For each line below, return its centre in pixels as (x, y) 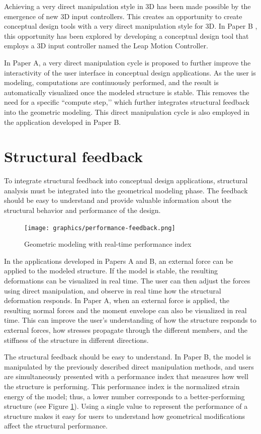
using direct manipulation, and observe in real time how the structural (113, 290)
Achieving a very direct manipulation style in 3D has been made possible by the (127, 6)
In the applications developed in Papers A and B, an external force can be (119, 261)
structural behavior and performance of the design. (82, 210)
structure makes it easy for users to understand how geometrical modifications (125, 416)
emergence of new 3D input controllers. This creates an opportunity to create (123, 16)
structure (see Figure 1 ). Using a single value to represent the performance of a (126, 406)
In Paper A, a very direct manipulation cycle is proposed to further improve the (127, 62)
